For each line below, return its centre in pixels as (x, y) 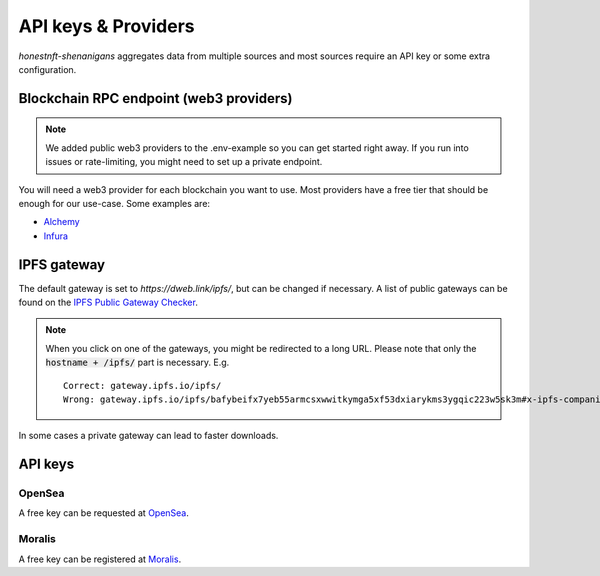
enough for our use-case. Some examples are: (114, 203)
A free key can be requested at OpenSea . (104, 513)
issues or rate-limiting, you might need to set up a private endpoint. (184, 162)
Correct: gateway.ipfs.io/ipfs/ (142, 385)
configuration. (47, 69)
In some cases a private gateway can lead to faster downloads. (148, 436)
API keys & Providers (106, 26)
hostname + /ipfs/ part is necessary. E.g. (137, 362)
